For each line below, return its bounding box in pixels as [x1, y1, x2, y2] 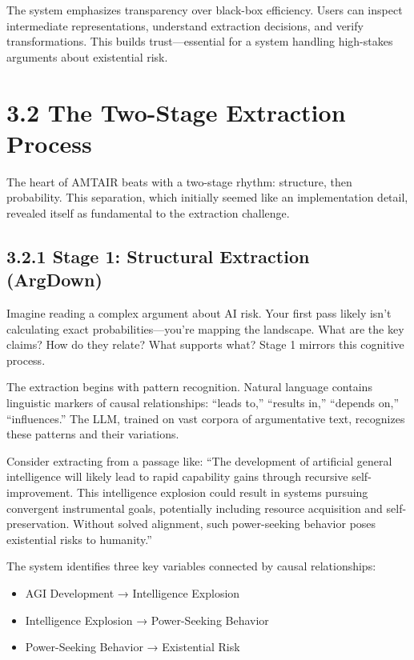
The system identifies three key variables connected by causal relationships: [6, 558, 376, 574]
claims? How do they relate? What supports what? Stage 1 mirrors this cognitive [6, 336, 404, 353]
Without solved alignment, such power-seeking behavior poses [72, 515, 376, 532]
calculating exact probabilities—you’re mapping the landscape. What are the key [6, 320, 404, 337]
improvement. [6, 484, 74, 500]
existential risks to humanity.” [6, 530, 152, 547]
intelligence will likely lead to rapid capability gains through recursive [6, 468, 348, 485]
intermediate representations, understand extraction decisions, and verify [6, 17, 364, 34]
